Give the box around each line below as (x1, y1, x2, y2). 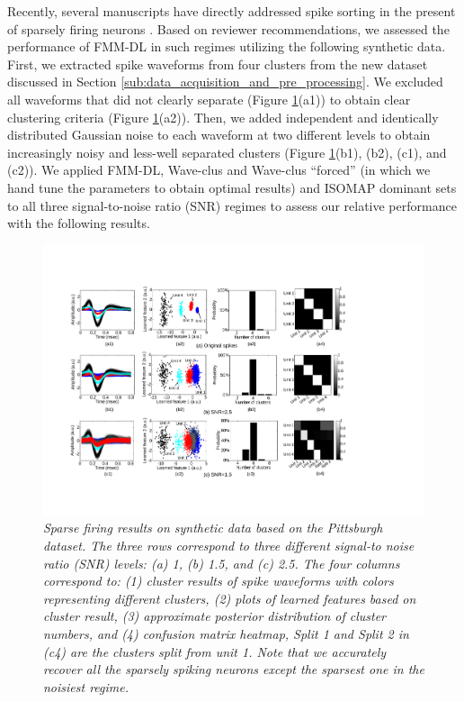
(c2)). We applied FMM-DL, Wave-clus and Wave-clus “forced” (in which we (7, 160, 431, 179)
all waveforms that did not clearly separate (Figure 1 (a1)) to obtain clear (7, 89, 411, 108)
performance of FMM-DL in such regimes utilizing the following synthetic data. (7, 37, 446, 56)
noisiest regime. (43, 677, 129, 696)
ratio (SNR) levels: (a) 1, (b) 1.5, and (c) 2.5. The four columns (43, 553, 400, 572)
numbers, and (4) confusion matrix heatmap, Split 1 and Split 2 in (43, 624, 409, 643)
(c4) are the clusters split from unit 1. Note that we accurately (43, 642, 387, 661)
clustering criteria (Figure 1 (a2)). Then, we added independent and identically (7, 107, 439, 126)
